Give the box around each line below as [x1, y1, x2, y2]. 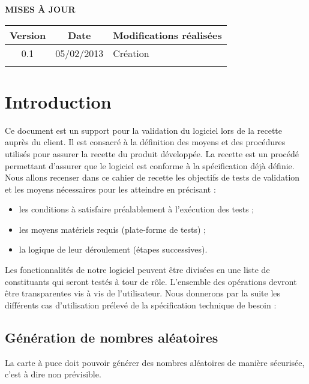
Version [10, 28, 46, 42]
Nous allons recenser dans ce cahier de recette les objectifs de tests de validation [5, 171, 300, 184]
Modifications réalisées [113, 28, 222, 42]
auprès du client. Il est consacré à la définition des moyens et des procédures [5, 136, 286, 148]
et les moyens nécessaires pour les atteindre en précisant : [5, 182, 216, 195]
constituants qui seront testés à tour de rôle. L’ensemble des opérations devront [5, 275, 297, 287]
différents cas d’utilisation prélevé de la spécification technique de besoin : [5, 298, 277, 311]
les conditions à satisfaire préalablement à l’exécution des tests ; [19, 203, 254, 215]
